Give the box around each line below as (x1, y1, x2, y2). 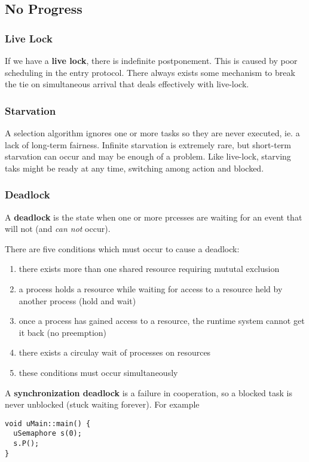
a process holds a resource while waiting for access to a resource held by (19, 282, 283, 295)
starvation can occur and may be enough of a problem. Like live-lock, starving (5, 150, 291, 163)
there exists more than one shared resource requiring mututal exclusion (19, 262, 280, 275)
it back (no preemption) (19, 326, 107, 338)
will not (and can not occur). (5, 222, 111, 235)
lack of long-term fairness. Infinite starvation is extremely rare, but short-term (5, 138, 292, 151)
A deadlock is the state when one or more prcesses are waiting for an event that (5, 210, 302, 223)
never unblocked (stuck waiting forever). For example (5, 398, 200, 411)
